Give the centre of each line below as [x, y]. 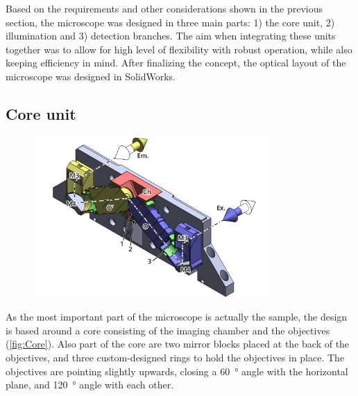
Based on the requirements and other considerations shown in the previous [164, 8]
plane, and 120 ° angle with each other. [90, 385]
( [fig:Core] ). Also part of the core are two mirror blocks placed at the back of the [178, 344]
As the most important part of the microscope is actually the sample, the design [177, 317]
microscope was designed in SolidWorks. [91, 76]
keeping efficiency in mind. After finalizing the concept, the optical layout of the [176, 63]
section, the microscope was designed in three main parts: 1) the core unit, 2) [170, 22]
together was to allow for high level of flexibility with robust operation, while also [179, 49]
